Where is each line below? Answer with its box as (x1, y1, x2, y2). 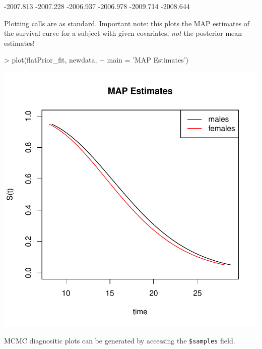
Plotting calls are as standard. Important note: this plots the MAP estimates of (4, 18, 250, 28)
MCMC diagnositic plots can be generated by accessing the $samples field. (4, 335, 235, 345)
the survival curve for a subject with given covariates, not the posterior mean (4, 28, 242, 38)
